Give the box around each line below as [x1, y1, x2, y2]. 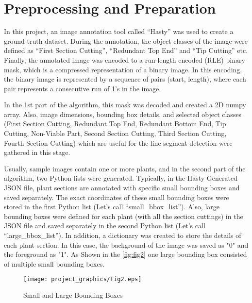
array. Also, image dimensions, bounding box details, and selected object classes [4, 109, 242, 119]
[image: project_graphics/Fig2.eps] [23, 276, 142, 283]
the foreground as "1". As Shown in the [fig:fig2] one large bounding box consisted [4, 249, 247, 259]
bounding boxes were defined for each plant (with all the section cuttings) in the [4, 211, 243, 221]
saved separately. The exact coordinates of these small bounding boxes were [4, 192, 229, 202]
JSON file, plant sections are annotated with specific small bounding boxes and [4, 183, 240, 193]
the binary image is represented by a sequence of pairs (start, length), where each [4, 74, 246, 84]
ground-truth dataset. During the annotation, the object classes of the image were [4, 35, 248, 46]
